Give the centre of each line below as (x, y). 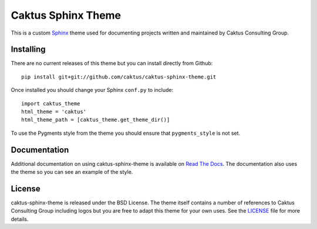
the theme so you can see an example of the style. (72, 172)
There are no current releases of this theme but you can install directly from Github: (112, 63)
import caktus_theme (51, 103)
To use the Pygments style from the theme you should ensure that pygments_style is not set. (126, 133)
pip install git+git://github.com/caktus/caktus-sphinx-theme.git (119, 77)
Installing (28, 49)
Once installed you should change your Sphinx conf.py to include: (92, 90)
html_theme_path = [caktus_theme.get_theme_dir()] (96, 120)
